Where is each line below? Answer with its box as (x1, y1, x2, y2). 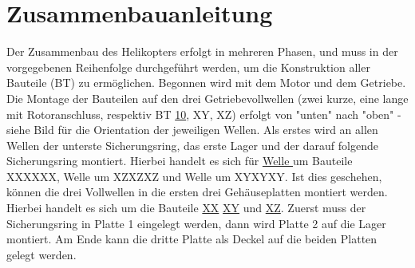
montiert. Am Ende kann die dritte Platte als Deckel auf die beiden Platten (6, 231, 377, 247)
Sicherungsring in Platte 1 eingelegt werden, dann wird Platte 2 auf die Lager (6, 215, 386, 231)
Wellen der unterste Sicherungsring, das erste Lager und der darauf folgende (6, 136, 378, 153)
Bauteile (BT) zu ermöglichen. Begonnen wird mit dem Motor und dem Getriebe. (6, 74, 406, 91)
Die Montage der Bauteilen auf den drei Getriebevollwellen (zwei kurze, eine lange (6, 89, 409, 106)
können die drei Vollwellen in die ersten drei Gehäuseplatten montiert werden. (6, 183, 388, 200)
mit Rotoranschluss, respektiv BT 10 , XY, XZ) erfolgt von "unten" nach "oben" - (6, 105, 401, 122)
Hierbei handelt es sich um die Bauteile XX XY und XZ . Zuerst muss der (6, 199, 366, 216)
